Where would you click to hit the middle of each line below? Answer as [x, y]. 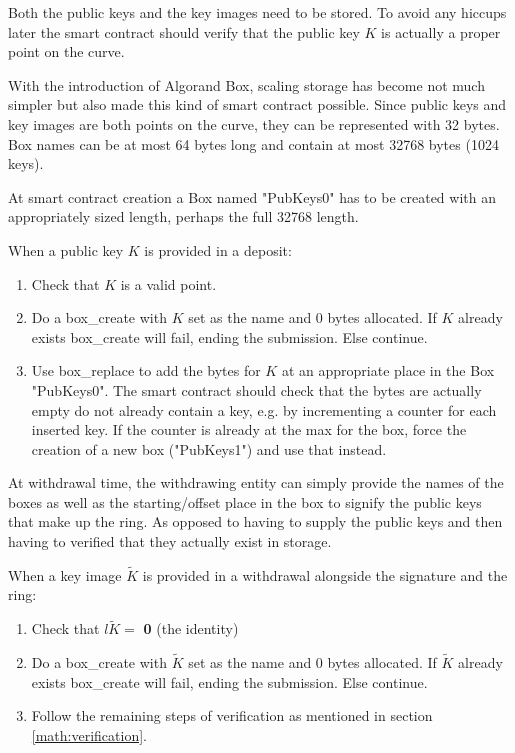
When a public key [66, 249]
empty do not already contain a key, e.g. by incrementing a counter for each [264, 409]
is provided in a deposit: [218, 249]
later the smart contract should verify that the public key [184, 31]
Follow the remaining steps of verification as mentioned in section [232, 715]
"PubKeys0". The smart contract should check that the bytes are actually [256, 389]
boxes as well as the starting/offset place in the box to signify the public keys [245, 501]
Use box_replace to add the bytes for [146, 370]
